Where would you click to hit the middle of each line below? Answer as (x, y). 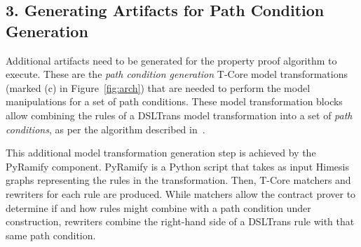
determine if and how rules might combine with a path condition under (158, 207)
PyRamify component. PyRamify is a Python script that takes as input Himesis (177, 166)
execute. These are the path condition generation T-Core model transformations (177, 74)
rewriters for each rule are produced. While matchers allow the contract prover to (181, 193)
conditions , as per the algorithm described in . (105, 129)
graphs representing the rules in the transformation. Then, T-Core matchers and (178, 180)
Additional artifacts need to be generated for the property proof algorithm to (171, 60)
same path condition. (51, 235)
